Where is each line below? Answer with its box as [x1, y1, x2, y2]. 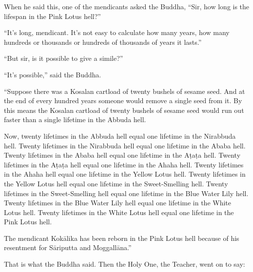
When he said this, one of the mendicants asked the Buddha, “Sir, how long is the [4, 1, 250, 11]
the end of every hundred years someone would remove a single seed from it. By [4, 95, 242, 106]
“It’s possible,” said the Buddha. [4, 69, 101, 79]
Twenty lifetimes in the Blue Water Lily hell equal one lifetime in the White [4, 198, 231, 208]
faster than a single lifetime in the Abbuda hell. [4, 114, 146, 125]
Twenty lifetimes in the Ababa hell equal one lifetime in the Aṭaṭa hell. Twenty [4, 150, 241, 160]
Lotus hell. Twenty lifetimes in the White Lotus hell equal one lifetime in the [4, 207, 234, 217]
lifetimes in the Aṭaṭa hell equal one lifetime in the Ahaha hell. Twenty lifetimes [4, 159, 244, 169]
